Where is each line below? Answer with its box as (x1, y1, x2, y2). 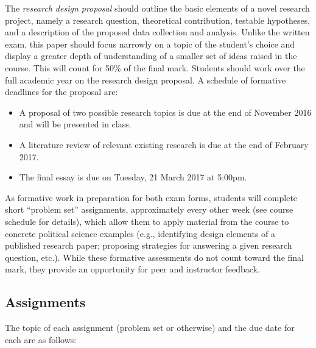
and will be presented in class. (19, 118, 132, 130)
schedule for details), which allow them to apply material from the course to (5, 215, 289, 227)
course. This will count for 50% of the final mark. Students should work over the (5, 61, 305, 74)
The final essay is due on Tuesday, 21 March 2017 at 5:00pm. (19, 171, 247, 183)
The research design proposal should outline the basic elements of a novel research (5, 2, 310, 14)
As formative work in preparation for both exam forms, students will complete (5, 191, 298, 204)
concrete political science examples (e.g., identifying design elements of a (5, 227, 276, 240)
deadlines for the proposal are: (5, 85, 118, 98)
